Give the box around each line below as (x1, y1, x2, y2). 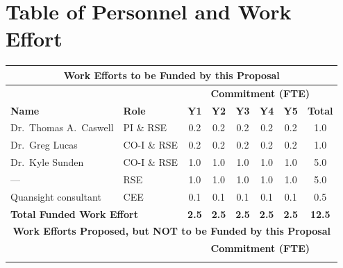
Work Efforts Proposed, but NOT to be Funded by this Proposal (12, 224, 331, 238)
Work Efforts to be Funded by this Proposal (63, 67, 280, 82)
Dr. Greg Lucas (10, 137, 78, 152)
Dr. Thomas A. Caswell (10, 120, 114, 135)
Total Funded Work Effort (10, 206, 138, 221)
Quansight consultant (10, 189, 101, 203)
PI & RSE (123, 120, 167, 135)
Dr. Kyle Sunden (10, 155, 84, 169)
